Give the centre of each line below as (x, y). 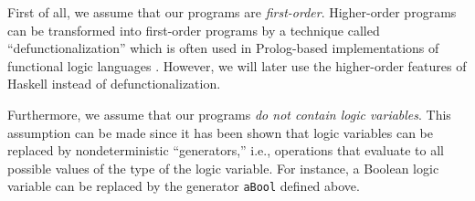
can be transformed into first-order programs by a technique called (194, 30)
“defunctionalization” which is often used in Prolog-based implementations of (223, 48)
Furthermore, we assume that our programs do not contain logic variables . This (229, 114)
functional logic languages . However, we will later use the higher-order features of (237, 65)
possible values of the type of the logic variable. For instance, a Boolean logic (223, 168)
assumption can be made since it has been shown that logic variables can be (220, 132)
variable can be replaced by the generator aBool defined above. (184, 186)
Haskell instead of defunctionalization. (114, 84)
